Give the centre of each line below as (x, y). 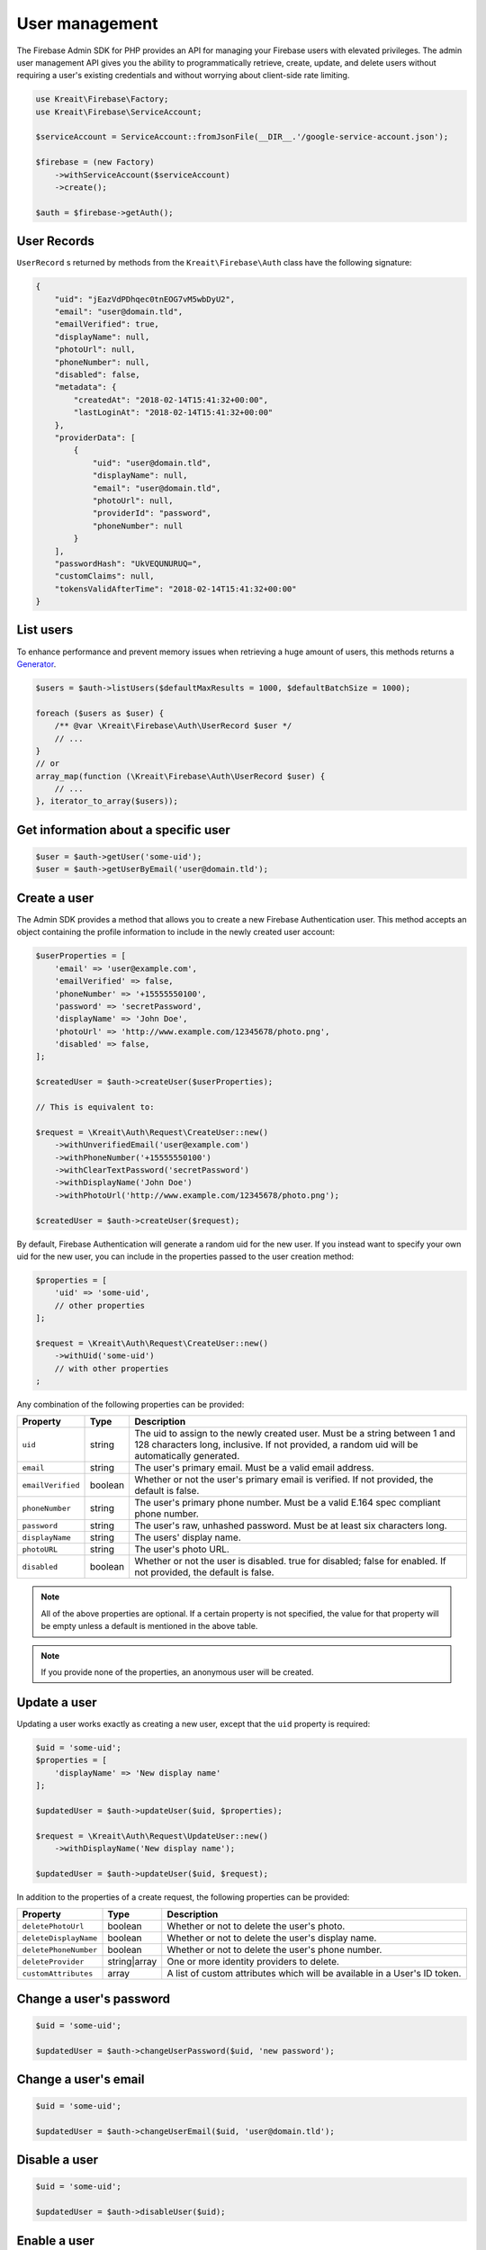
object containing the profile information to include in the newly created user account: (176, 932)
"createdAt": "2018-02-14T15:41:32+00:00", (171, 400)
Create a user (55, 898)
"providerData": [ (95, 438)
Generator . (36, 664)
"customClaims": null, (104, 576)
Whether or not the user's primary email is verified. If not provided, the (284, 1480)
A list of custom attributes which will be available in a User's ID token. (314, 1974)
